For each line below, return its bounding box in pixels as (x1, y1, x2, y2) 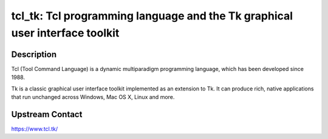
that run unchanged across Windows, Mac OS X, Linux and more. (11, 93, 175, 101)
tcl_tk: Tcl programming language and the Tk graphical (11, 9, 293, 22)
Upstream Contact (11, 109, 83, 120)
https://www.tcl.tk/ (11, 125, 58, 132)
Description (11, 49, 57, 59)
